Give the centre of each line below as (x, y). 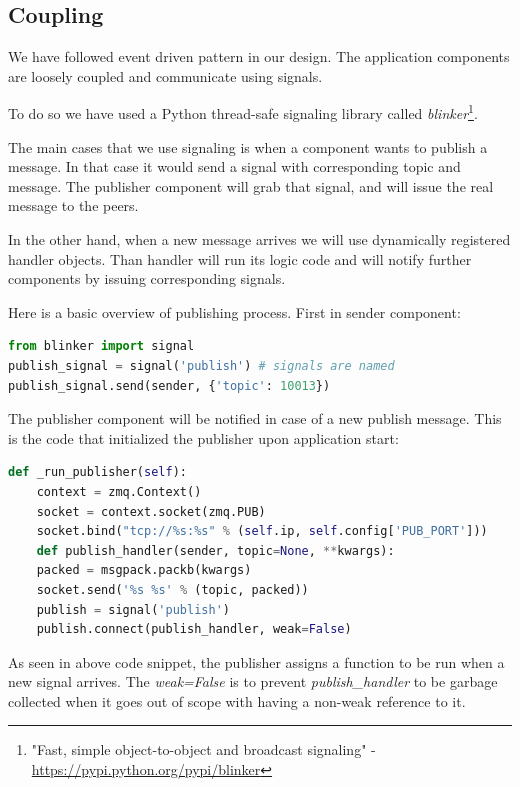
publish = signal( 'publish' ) (133, 609)
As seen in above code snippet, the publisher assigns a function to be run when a (256, 661)
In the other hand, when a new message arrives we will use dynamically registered (259, 239)
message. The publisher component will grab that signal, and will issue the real (251, 185)
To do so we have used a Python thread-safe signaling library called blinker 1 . (243, 112)
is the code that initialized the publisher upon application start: (203, 437)
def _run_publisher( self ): (97, 472)
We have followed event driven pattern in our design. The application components (259, 56)
